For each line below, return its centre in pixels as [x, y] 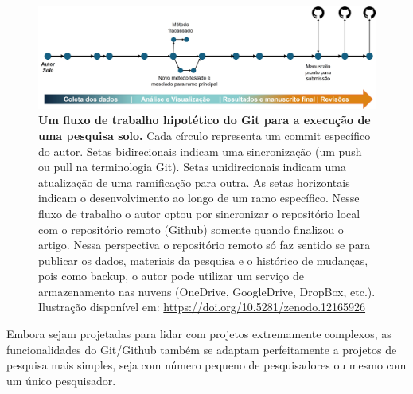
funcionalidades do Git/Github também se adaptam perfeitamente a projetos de [202, 349]
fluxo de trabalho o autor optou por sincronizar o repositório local [199, 213]
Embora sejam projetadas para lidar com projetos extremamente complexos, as [199, 334]
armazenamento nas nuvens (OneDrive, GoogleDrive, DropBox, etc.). [207, 291]
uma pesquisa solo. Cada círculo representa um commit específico [205, 135]
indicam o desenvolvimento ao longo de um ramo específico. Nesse [199, 198]
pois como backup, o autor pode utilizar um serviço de [171, 276]
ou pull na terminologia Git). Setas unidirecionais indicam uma [192, 167]
